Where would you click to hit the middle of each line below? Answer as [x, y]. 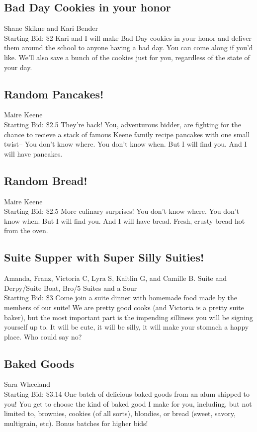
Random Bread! [46, 180]
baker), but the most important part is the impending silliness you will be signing [128, 317]
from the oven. [26, 230]
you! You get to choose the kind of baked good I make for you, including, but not [128, 403]
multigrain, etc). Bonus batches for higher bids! [76, 423]
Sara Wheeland [27, 384]
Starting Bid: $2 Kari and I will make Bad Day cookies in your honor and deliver [128, 38]
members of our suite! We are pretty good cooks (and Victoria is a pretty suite [124, 307]
